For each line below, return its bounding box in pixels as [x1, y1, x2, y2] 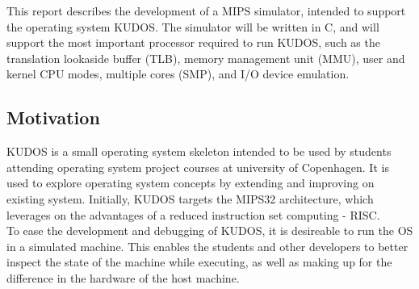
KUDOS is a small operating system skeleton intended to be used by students [6, 143, 392, 160]
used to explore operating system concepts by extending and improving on [6, 174, 375, 191]
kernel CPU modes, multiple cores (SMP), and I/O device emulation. [6, 65, 350, 82]
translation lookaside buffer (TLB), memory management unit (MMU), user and [6, 49, 405, 66]
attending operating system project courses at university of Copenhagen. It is [6, 158, 389, 175]
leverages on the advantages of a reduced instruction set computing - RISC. [6, 206, 380, 223]
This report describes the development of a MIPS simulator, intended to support [6, 2, 406, 19]
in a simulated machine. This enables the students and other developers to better [6, 237, 409, 254]
